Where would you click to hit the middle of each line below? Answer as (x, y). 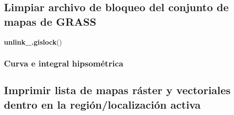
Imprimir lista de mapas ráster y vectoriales (117, 90)
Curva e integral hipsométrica (64, 63)
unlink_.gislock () (33, 41)
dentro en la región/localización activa (102, 104)
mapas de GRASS (50, 21)
